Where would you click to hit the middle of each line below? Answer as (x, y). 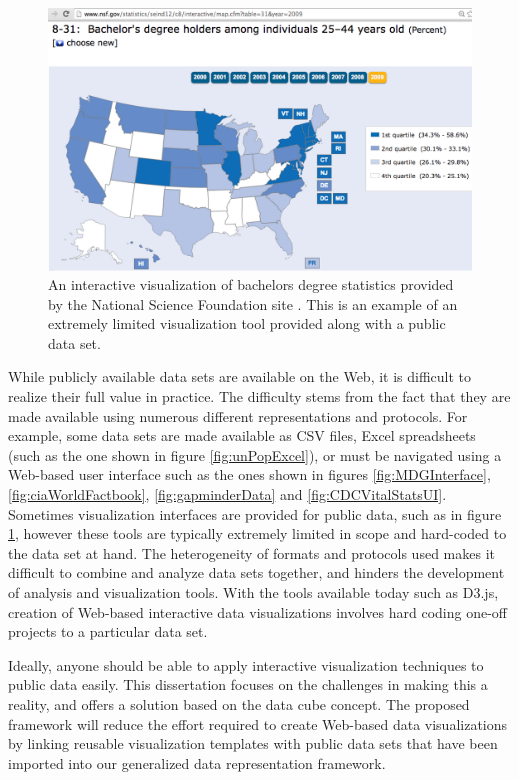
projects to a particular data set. (108, 631)
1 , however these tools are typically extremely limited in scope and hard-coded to (257, 533)
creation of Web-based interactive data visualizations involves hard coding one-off (257, 611)
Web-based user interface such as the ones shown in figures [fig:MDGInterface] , (249, 474)
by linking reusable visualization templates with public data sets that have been (253, 743)
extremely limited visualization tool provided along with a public (247, 323)
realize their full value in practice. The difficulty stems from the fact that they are (259, 396)
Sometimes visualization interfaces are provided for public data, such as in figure (255, 513)
